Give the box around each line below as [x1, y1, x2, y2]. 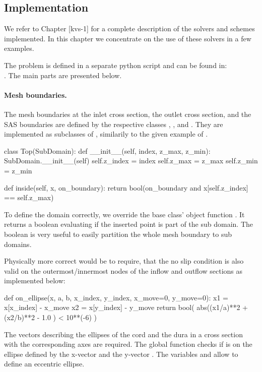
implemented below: [4, 275, 65, 286]
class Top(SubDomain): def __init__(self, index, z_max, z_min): [4, 145, 211, 156]
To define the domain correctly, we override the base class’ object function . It [4, 209, 245, 219]
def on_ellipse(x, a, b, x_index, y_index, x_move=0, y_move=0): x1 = [4, 292, 228, 302]
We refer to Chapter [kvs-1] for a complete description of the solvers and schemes [4, 23, 255, 34]
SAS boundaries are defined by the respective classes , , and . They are [4, 118, 223, 129]
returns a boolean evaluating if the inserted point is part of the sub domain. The [4, 219, 253, 229]
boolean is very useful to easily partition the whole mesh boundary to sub [4, 228, 232, 239]
